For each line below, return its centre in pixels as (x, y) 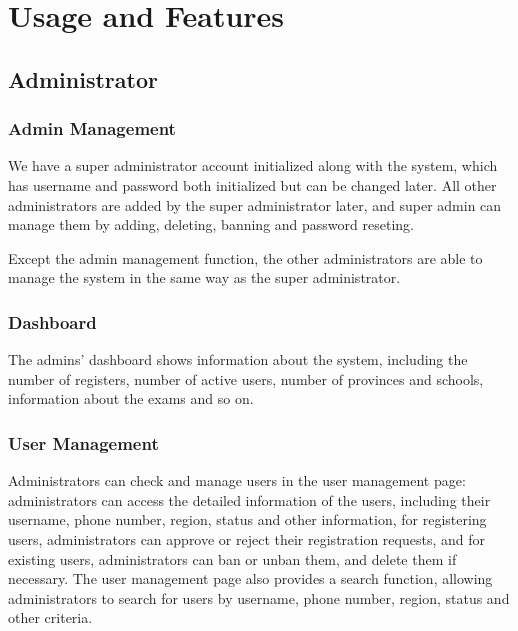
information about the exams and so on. (131, 398)
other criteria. (50, 617)
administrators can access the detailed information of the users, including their (249, 499)
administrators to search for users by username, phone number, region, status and (259, 597)
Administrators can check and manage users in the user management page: (237, 480)
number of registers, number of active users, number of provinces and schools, (246, 378)
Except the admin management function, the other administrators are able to (245, 257)
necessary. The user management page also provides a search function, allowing (250, 578)
